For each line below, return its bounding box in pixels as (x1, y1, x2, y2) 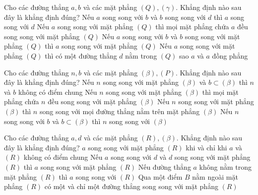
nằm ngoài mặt (192, 171, 238, 182)
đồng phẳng (212, 50, 248, 61)
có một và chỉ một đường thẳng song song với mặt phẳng (44, 181, 218, 192)
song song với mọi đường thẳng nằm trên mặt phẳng (39, 106, 200, 116)
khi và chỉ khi (186, 142, 227, 152)
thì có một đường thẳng (45, 50, 117, 61)
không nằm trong (199, 161, 252, 172)
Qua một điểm (138, 171, 183, 182)
